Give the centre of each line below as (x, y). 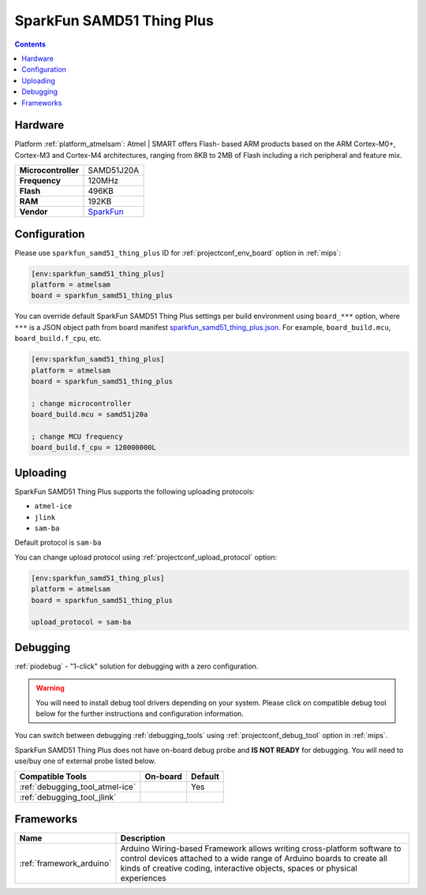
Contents (30, 44)
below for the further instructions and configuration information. (140, 713)
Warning (50, 688)
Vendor (34, 212)
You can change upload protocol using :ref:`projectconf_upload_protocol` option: (146, 557)
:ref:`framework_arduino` (65, 863)
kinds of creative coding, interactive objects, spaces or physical (239, 868)
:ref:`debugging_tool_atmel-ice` (78, 787)
